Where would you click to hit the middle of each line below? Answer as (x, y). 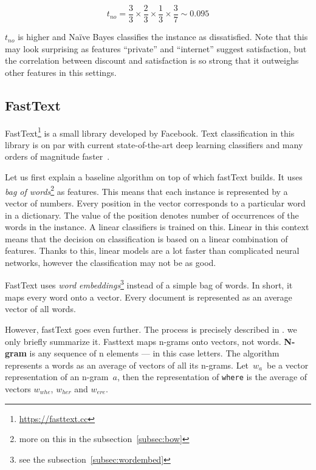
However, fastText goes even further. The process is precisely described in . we (151, 329)
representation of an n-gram (57, 377)
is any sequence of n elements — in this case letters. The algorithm (154, 353)
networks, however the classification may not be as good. (111, 262)
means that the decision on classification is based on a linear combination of (146, 238)
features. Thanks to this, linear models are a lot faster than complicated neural (152, 250)
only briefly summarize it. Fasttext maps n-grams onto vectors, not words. (143, 341)
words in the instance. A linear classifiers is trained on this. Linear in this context (157, 227)
